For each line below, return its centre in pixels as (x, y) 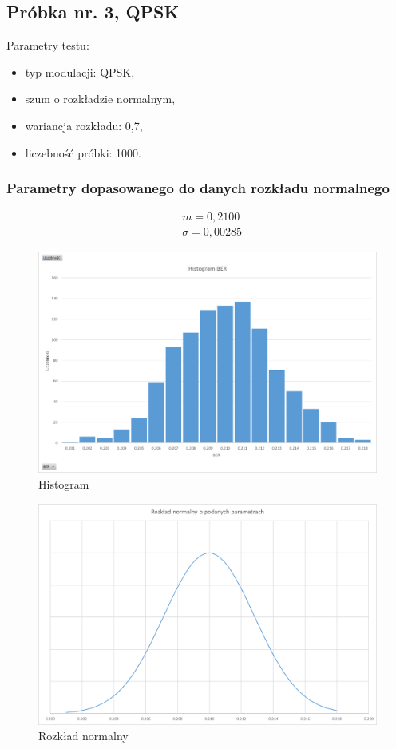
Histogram (64, 484)
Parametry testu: (48, 45)
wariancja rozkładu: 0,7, (84, 125)
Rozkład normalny (83, 736)
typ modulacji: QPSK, (80, 71)
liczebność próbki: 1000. (83, 152)
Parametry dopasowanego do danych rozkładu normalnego (198, 188)
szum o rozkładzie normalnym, (100, 99)
